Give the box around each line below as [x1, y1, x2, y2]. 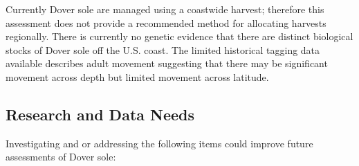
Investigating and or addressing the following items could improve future [6, 136, 313, 150]
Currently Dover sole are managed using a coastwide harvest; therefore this [6, 2, 324, 16]
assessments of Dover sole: [6, 149, 116, 164]
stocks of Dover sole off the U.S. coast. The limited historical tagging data [6, 42, 320, 57]
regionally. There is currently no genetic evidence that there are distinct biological [6, 29, 353, 44]
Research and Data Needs [6, 103, 195, 124]
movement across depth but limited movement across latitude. [6, 69, 269, 84]
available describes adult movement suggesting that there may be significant [6, 56, 328, 71]
